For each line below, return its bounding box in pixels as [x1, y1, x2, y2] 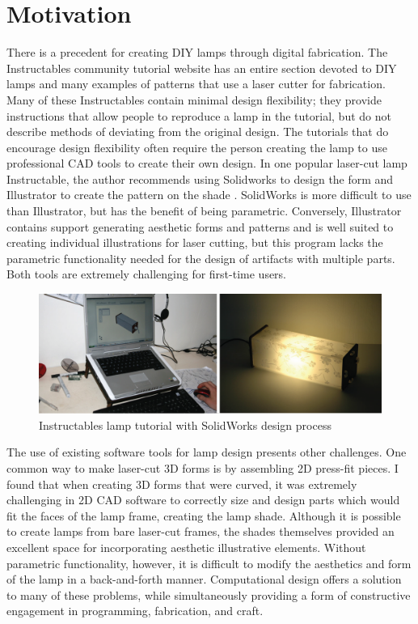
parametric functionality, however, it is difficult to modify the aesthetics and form [6, 554, 412, 571]
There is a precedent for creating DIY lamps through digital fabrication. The [6, 44, 388, 61]
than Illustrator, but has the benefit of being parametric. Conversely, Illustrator [6, 202, 402, 219]
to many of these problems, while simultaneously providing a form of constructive [6, 586, 411, 603]
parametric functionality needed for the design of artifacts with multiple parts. [6, 249, 395, 266]
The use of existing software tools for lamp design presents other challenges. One [6, 444, 407, 461]
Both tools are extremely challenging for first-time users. [6, 265, 287, 282]
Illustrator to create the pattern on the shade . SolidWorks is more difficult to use [6, 186, 412, 203]
